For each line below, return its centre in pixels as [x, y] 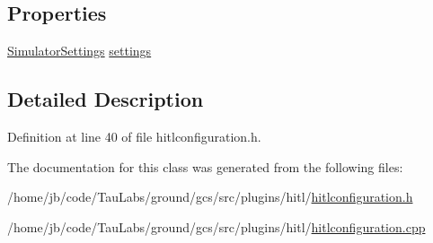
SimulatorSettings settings [80, 51]
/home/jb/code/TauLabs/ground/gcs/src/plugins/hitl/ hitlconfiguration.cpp [216, 226]
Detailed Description [106, 99]
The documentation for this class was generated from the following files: [205, 166]
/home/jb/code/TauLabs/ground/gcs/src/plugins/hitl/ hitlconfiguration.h [210, 197]
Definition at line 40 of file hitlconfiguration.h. [134, 136]
